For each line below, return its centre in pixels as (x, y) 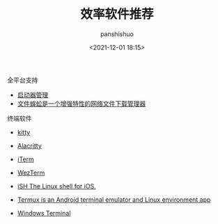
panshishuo (117, 34)
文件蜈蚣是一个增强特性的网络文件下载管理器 (81, 103)
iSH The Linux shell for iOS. (56, 186)
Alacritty (29, 145)
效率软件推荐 (117, 14)
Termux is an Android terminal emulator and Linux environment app (114, 200)
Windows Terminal (44, 213)
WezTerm (31, 173)
